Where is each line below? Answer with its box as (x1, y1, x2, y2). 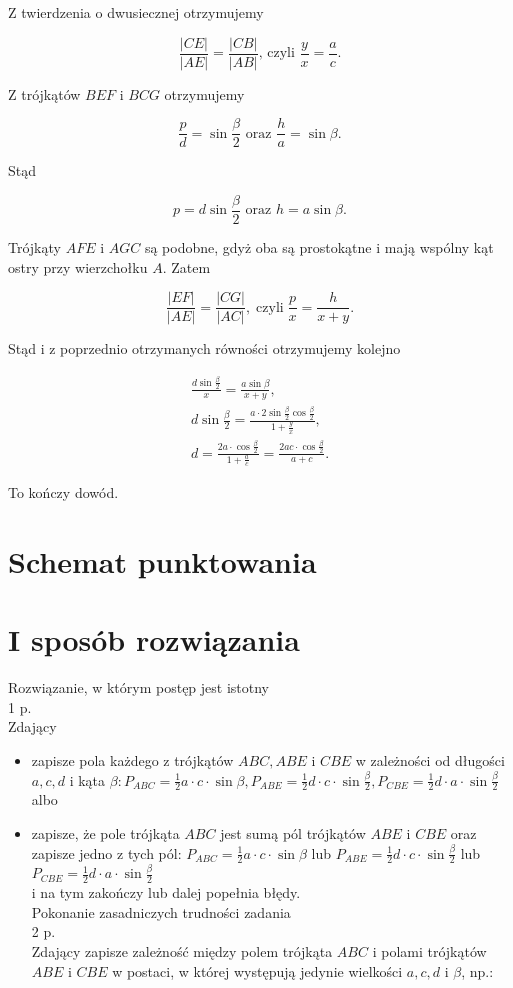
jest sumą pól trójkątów (220, 822, 366, 843)
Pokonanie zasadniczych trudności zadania (31, 901, 291, 922)
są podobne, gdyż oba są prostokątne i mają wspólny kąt (144, 236, 494, 257)
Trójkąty (8, 236, 61, 257)
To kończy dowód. (8, 482, 119, 503)
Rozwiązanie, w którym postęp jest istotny (8, 677, 270, 698)
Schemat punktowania (8, 540, 317, 581)
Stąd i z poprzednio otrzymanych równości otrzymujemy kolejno (8, 338, 401, 359)
